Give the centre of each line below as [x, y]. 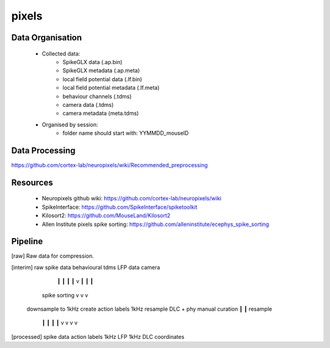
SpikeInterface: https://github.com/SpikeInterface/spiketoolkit [120, 207]
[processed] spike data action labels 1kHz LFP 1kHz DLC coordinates [98, 336]
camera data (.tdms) [88, 104]
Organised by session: [70, 125]
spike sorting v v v [65, 295]
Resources [32, 182]
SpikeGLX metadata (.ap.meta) [101, 71]
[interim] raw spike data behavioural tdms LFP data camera [86, 267]
